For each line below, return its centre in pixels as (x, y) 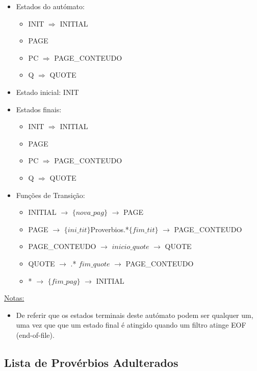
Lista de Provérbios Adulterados (91, 362)
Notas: (14, 298)
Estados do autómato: (50, 6)
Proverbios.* (110, 229)
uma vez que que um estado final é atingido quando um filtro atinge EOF (131, 325)
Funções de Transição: (50, 195)
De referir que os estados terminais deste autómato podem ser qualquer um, (135, 315)
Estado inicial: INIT (47, 92)
